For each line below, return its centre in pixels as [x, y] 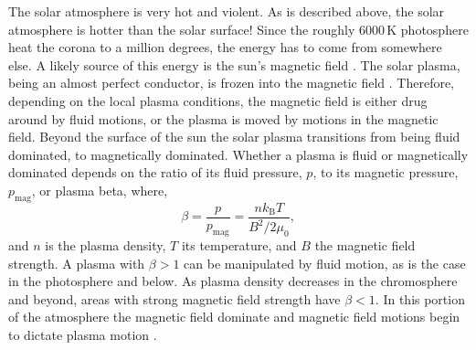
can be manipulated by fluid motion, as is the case [325, 263]
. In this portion [420, 298]
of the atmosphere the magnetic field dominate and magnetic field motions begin [234, 317]
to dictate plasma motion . [83, 334]
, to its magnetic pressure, [386, 172]
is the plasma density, [106, 244]
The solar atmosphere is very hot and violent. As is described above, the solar [227, 11]
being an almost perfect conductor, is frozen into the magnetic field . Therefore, [232, 83]
